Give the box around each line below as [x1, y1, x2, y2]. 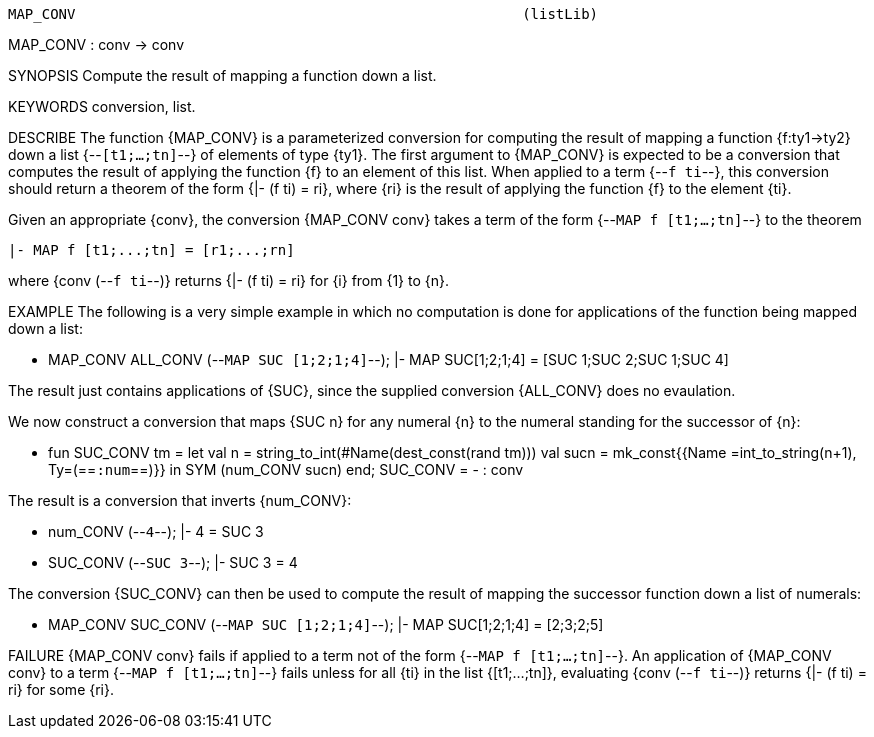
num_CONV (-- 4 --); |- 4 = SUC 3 [48, 523, 264, 540]
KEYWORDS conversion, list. [8, 98, 196, 115]
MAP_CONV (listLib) [8, 6, 599, 22]
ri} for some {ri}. [8, 681, 114, 698]
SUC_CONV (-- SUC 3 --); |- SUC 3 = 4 [48, 554, 298, 571]
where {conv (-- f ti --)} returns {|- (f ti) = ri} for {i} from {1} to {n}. [8, 272, 450, 289]
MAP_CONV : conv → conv [8, 36, 185, 53]
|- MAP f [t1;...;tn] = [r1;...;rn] [8, 242, 295, 258]
